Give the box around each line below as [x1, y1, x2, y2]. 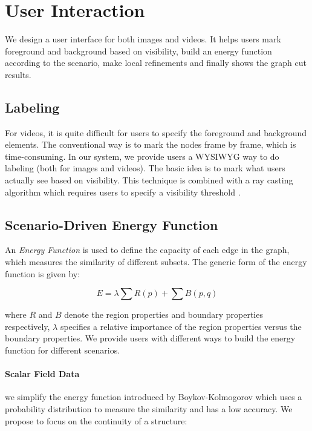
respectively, [5, 320, 50, 332]
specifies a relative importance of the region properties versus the [60, 320, 302, 332]
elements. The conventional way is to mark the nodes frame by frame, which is [5, 138, 296, 151]
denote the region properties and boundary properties [64, 308, 263, 321]
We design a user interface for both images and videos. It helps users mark [5, 33, 281, 45]
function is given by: [5, 267, 80, 280]
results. [5, 68, 31, 81]
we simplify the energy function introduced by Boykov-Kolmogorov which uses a [5, 390, 302, 403]
